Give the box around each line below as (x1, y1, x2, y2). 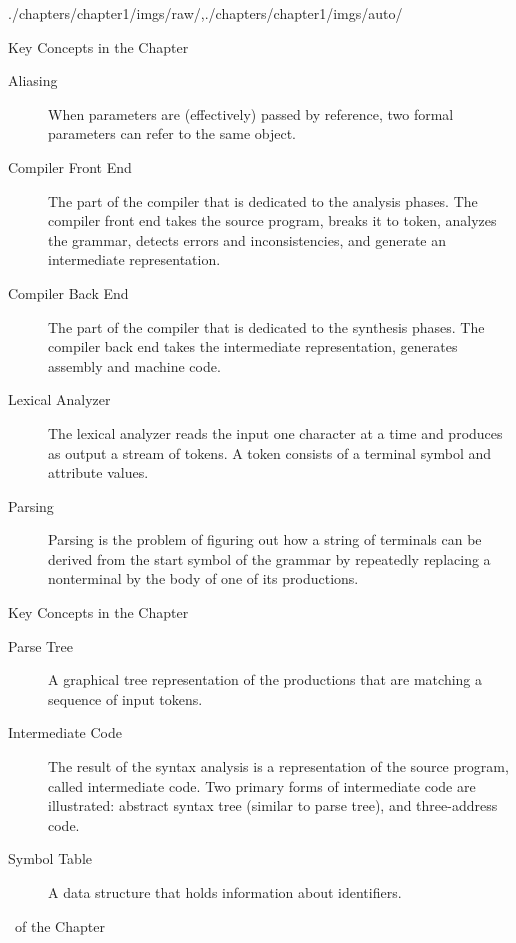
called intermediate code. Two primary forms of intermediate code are (48, 775, 476, 796)
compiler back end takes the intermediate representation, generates (48, 336, 458, 357)
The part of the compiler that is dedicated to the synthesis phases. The (48, 316, 485, 337)
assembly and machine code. (48, 355, 221, 376)
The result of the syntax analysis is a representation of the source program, (48, 756, 509, 777)
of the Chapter (14, 915, 105, 936)
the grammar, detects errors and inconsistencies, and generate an (48, 229, 447, 250)
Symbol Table (8, 848, 93, 869)
